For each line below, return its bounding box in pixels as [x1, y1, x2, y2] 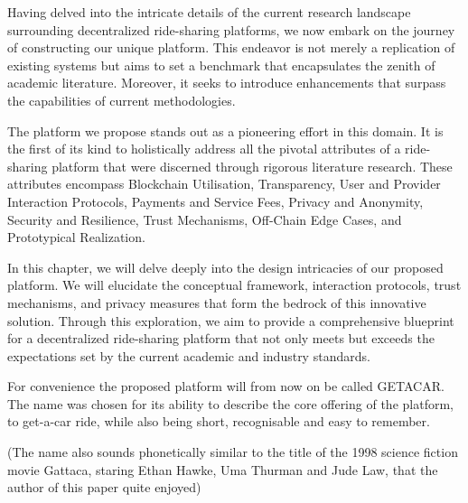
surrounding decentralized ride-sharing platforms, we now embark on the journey [7, 20, 455, 39]
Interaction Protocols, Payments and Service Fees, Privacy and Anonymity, [7, 191, 424, 210]
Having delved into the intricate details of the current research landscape [7, 3, 411, 21]
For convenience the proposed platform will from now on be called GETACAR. [7, 377, 445, 396]
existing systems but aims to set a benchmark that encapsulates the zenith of [7, 55, 435, 74]
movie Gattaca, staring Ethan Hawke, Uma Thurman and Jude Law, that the [7, 460, 438, 479]
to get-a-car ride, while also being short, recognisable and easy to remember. [7, 412, 430, 431]
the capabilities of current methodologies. [7, 90, 236, 109]
